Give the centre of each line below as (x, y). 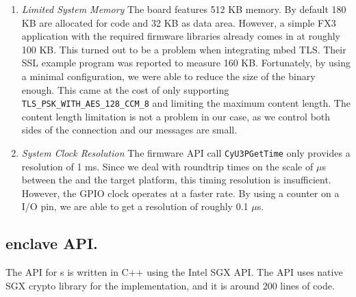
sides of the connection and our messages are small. (129, 130)
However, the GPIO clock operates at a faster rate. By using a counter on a (180, 193)
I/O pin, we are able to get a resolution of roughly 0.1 (135, 206)
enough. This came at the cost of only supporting (125, 89)
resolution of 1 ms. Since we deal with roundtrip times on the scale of (167, 166)
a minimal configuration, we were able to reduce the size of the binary (168, 76)
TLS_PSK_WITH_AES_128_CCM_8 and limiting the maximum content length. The (186, 103)
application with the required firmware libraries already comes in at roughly (181, 36)
